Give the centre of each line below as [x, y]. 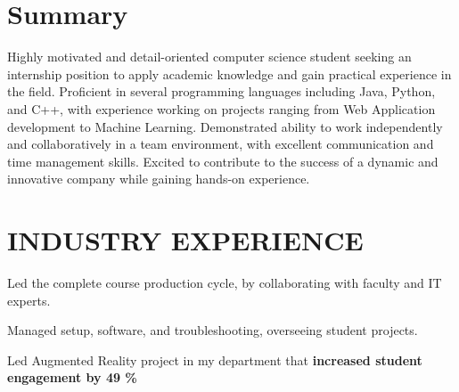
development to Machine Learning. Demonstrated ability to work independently [225, 126]
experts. [29, 300]
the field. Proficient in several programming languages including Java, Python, [221, 91]
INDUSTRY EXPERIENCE [185, 240]
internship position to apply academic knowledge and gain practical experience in [229, 73]
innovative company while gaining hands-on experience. [159, 179]
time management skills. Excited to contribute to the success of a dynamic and [223, 161]
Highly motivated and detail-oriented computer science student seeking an [209, 57]
